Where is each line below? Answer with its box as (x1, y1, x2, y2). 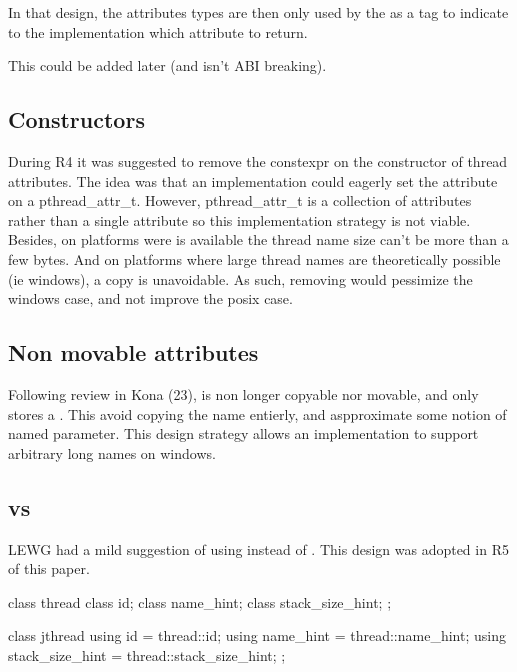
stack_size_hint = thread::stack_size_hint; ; (8, 644, 286, 665)
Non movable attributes (8, 337, 259, 368)
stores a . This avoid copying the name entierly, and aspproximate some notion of (8, 403, 507, 424)
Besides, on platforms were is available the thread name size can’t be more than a (8, 229, 509, 250)
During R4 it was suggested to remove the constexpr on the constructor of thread (8, 150, 508, 171)
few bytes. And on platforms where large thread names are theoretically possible (8, 248, 501, 269)
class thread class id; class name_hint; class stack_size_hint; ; (8, 591, 392, 612)
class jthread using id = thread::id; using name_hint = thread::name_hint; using (8, 625, 506, 646)
